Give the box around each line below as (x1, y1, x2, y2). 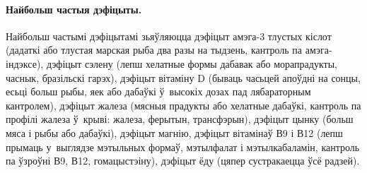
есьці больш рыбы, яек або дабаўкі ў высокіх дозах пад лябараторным (6, 84, 311, 99)
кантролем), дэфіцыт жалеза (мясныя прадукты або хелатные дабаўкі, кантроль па (6, 97, 361, 112)
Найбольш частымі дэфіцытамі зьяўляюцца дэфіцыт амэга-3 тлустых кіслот (6, 28, 332, 43)
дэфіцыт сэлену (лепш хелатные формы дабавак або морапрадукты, (46, 56, 337, 71)
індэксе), (6, 56, 44, 71)
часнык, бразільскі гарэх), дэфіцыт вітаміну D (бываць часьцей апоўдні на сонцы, (6, 70, 361, 85)
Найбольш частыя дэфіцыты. (6, 1, 142, 16)
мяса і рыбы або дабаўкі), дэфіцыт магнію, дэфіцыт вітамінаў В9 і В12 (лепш (6, 125, 343, 140)
